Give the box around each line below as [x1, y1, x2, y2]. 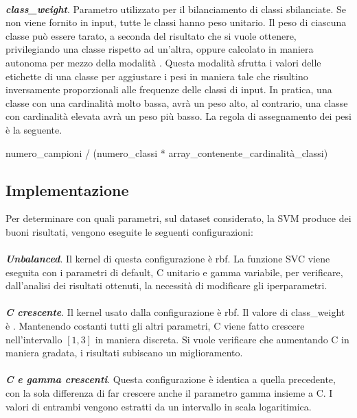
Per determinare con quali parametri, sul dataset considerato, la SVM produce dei [5, 211, 352, 225]
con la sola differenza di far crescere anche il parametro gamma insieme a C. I [5, 386, 333, 400]
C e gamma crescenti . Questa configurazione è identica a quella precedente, [5, 372, 336, 386]
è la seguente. [5, 122, 62, 136]
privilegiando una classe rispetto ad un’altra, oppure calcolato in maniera [5, 42, 314, 56]
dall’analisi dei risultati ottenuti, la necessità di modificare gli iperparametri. [5, 278, 327, 293]
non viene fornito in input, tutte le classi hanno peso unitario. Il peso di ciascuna [5, 15, 347, 29]
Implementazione [5, 179, 129, 200]
